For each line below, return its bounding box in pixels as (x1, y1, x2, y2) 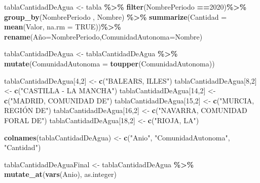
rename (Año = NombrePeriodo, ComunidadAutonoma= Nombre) (4, 31, 203, 42)
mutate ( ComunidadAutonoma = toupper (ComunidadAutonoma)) (4, 58, 215, 68)
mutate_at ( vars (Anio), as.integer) (4, 169, 117, 179)
